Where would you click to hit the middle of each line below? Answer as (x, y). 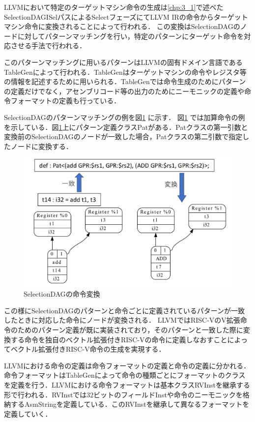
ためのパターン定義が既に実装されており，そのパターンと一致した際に (130, 330)
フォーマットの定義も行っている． (66, 101)
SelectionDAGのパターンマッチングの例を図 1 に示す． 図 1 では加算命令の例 (125, 117)
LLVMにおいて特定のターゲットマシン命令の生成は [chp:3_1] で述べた (114, 7)
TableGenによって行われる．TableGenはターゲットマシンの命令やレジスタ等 (125, 72)
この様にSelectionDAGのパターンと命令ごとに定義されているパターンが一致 (125, 310)
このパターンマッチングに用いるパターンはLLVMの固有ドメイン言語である (123, 62)
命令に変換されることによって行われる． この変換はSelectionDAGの (132, 26)
